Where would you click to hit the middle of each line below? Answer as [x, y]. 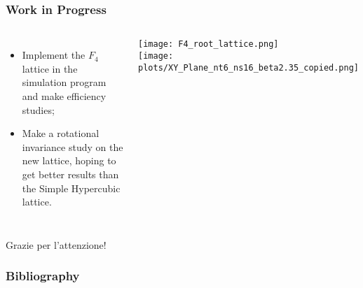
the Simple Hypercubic [71, 188]
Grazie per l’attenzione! [56, 244]
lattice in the [50, 68]
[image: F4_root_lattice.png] [208, 44]
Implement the [54, 55]
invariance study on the [73, 146]
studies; [38, 109]
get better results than [70, 174]
